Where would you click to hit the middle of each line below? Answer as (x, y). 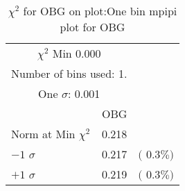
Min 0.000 (77, 53)
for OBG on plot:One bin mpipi (100, 11)
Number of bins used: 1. (69, 73)
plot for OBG (92, 27)
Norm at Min (43, 134)
